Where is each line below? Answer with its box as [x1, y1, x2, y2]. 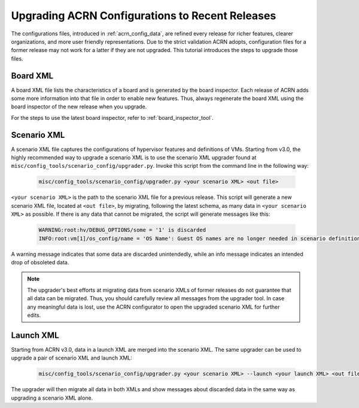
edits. [27, 312, 41, 319]
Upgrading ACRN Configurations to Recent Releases [11, 9, 276, 22]
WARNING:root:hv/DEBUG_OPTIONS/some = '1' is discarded [38, 226, 206, 234]
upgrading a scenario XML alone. [11, 394, 93, 401]
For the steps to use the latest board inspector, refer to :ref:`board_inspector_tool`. [11, 114, 214, 121]
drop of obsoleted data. [11, 258, 69, 266]
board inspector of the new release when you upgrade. [11, 103, 147, 110]
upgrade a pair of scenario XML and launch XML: [11, 354, 133, 362]
